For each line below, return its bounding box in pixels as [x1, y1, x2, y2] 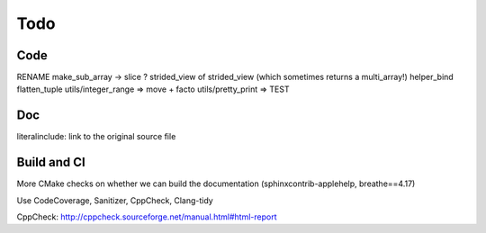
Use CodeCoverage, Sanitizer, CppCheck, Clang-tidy [16, 194, 213, 206]
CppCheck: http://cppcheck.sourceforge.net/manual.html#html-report [16, 211, 277, 222]
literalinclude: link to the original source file [16, 131, 176, 142]
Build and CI [16, 155, 85, 170]
